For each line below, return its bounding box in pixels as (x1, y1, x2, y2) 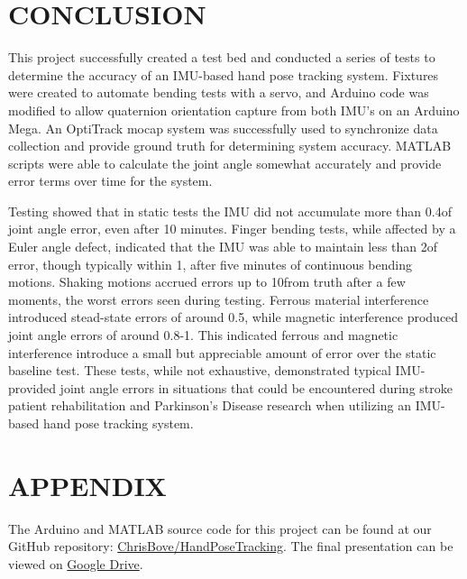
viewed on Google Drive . (8, 554, 143, 573)
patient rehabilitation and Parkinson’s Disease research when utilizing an (8, 396, 412, 415)
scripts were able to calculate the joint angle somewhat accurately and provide (8, 153, 442, 172)
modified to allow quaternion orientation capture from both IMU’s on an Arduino (8, 100, 460, 119)
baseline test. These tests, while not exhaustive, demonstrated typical (8, 361, 391, 380)
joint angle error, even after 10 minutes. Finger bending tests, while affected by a (8, 219, 456, 238)
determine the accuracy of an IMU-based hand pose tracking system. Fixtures (8, 65, 439, 84)
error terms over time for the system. (8, 171, 213, 190)
